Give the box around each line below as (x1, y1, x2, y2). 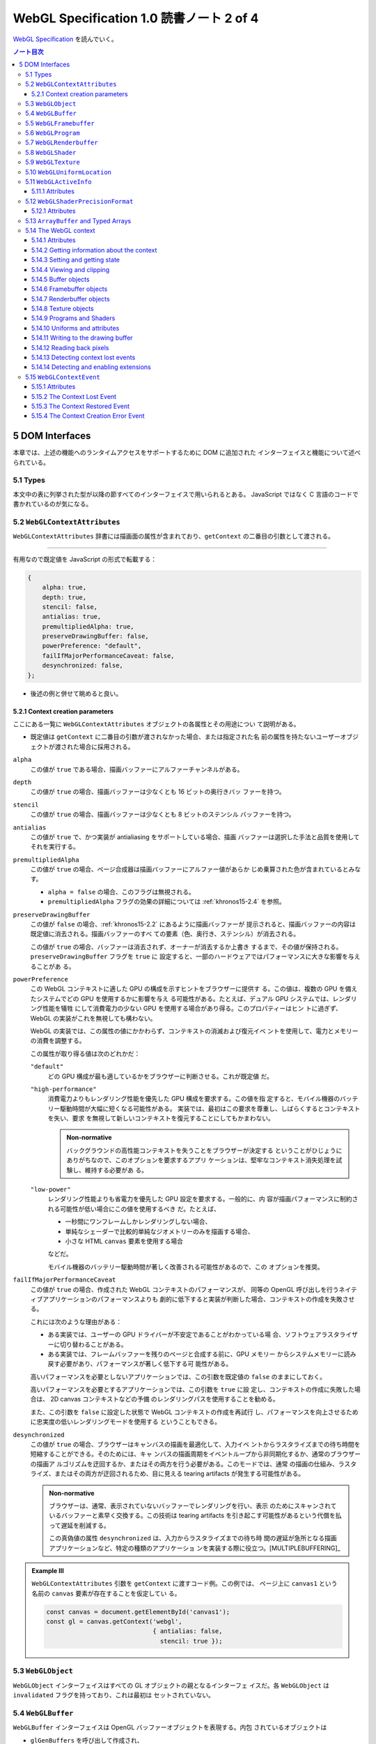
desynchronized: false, (42, 661, 123, 670)
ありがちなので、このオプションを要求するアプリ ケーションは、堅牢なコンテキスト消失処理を (66, 1156, 336, 1164)
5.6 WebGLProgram (25, 129, 80, 137)
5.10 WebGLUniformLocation (25, 167, 111, 176)
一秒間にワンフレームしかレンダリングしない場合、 (65, 1217, 212, 1226)
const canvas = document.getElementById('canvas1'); (46, 1608, 230, 1616)
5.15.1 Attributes (31, 382, 76, 391)
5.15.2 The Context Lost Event (31, 392, 117, 400)
